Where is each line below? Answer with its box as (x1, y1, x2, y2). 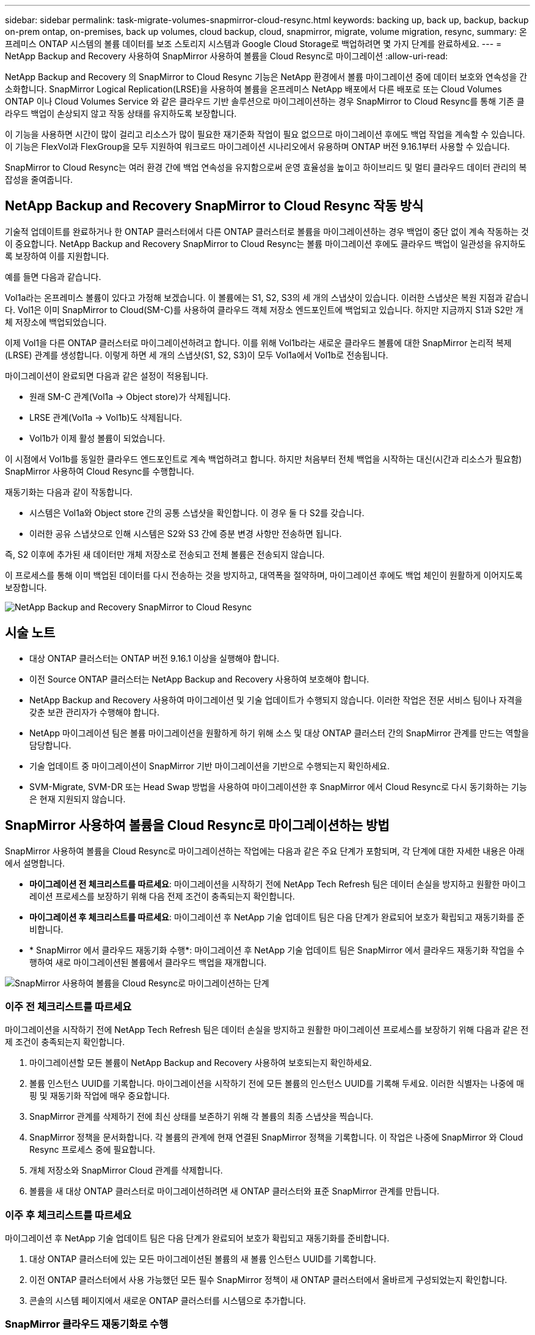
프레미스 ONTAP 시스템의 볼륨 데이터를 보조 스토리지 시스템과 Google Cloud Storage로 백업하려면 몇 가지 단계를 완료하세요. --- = (5, 39, 502, 49)
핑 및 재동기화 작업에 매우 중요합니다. (29, 1090, 170, 1101)
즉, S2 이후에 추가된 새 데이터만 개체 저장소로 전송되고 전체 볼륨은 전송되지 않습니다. (5, 549, 325, 560)
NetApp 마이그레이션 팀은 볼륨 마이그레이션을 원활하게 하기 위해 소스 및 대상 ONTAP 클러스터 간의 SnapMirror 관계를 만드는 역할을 (29, 727, 530, 738)
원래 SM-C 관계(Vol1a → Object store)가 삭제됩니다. (29, 391, 231, 402)
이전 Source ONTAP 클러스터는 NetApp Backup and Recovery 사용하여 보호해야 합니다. (29, 673, 369, 684)
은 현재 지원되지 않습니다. (29, 793, 126, 804)
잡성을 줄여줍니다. (5, 174, 73, 185)
